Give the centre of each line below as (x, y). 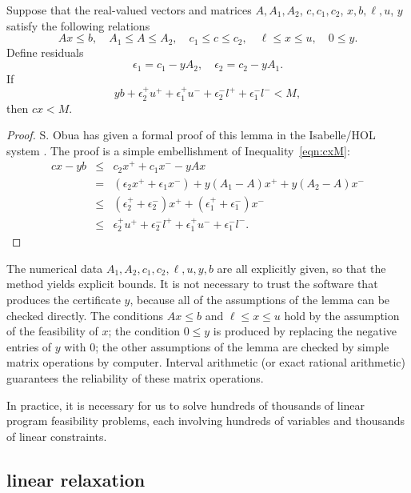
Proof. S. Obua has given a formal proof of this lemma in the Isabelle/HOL (191, 135)
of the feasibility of (52, 331)
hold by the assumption (342, 315)
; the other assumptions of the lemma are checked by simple (242, 346)
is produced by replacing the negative (305, 331)
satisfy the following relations (78, 25)
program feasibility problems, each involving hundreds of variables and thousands (206, 421)
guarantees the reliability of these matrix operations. (135, 377)
